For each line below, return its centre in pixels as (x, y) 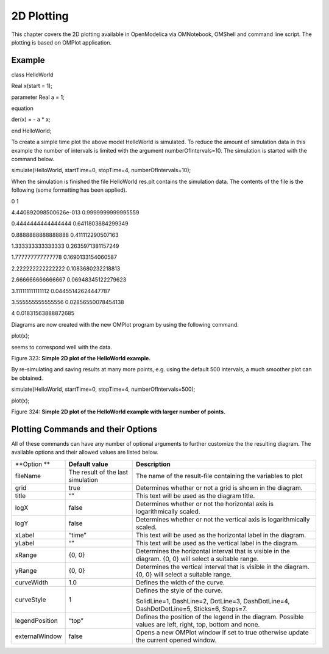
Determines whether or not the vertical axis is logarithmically (223, 519)
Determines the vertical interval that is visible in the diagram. (223, 567)
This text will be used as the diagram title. (195, 496)
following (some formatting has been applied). (69, 190)
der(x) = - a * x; (31, 120)
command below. (33, 159)
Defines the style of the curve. (179, 590)
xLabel (25, 535)
